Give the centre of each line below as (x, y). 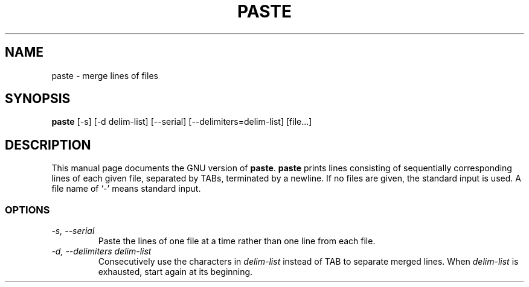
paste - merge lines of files (105, 75)
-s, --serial (73, 231)
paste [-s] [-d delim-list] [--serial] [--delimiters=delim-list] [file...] (182, 122)
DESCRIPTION (48, 145)
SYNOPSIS (38, 99)
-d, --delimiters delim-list (101, 251)
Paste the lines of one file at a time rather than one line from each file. (237, 241)
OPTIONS (27, 210)
